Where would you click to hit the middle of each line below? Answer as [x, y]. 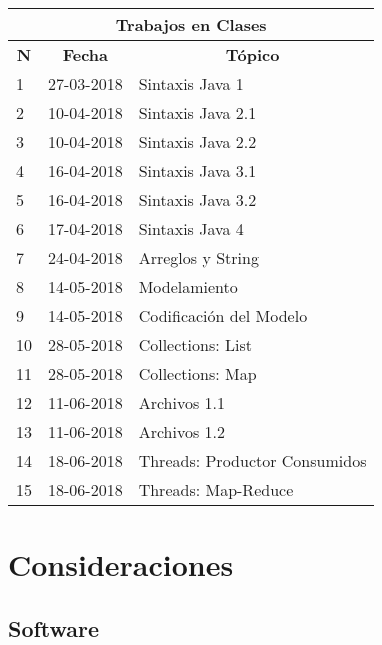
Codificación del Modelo [223, 315]
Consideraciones [121, 564]
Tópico [252, 54]
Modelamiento [188, 286]
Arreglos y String [198, 257]
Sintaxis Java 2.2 [197, 141]
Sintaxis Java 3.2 [197, 199]
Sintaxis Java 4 [191, 228]
